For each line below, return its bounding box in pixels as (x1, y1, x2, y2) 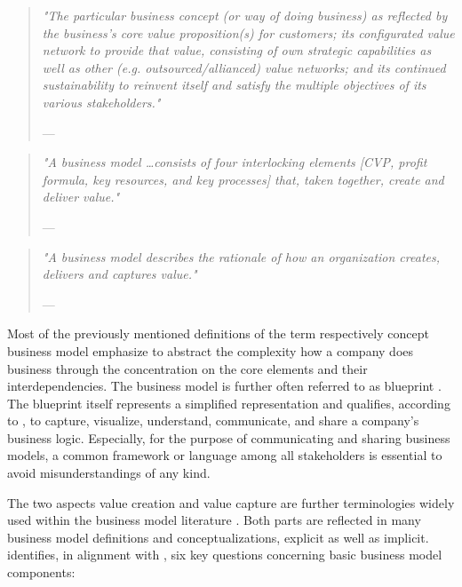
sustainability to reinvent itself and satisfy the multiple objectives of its (42, 75, 426, 94)
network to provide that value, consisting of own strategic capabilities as (42, 41, 432, 59)
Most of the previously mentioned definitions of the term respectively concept (7, 324, 429, 343)
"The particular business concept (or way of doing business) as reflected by (42, 6, 448, 24)
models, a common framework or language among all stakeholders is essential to (7, 446, 442, 464)
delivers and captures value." (42, 265, 197, 283)
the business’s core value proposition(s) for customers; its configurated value (42, 23, 455, 42)
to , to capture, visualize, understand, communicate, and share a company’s (7, 411, 419, 430)
